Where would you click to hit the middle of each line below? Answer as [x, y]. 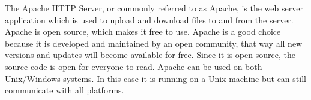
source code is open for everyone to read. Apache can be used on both [134, 66]
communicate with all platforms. [65, 90]
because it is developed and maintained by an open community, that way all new [154, 43]
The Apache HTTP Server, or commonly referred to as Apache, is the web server [154, 8]
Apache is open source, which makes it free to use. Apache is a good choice [143, 31]
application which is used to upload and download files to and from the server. [149, 19]
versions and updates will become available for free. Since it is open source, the [150, 55]
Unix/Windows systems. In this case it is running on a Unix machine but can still [155, 78]
